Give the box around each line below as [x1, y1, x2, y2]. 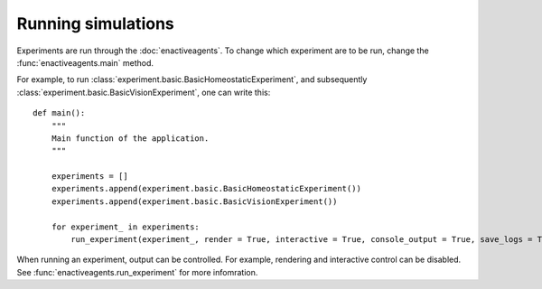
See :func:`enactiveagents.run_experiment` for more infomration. [16, 266, 258, 277]
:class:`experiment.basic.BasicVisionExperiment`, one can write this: [16, 87, 271, 98]
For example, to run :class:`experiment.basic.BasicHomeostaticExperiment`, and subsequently [16, 74, 368, 85]
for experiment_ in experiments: [51, 221, 201, 232]
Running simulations [16, 14, 175, 33]
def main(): [33, 108, 86, 118]
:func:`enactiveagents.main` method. [16, 57, 154, 68]
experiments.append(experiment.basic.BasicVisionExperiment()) [51, 196, 338, 207]
